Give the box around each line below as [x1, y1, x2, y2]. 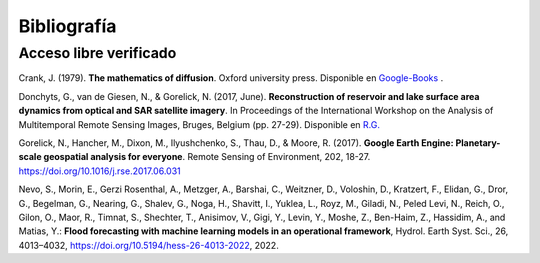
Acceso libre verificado [18, 44, 177, 62]
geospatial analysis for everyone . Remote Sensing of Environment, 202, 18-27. [43, 151, 371, 163]
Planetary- [455, 136, 501, 149]
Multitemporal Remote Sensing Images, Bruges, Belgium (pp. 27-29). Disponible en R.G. [18, 118, 380, 130]
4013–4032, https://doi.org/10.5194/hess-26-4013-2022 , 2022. [18, 239, 279, 251]
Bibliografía [18, 15, 117, 37]
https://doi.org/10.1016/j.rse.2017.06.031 [18, 165, 182, 177]
